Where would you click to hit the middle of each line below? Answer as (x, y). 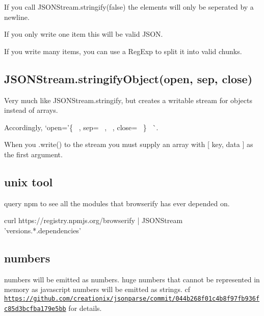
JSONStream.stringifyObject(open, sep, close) (128, 78)
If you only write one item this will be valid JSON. (84, 34)
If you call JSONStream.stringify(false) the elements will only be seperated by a (129, 7)
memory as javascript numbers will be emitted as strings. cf (97, 289)
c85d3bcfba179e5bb (35, 309)
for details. (85, 308)
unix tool (29, 181)
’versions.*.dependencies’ (43, 230)
